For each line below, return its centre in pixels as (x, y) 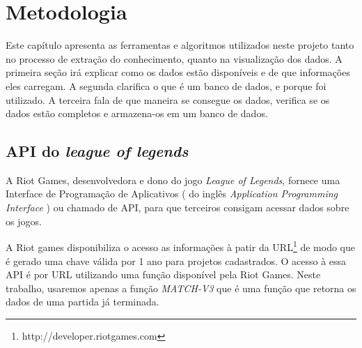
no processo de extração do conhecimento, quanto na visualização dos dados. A (174, 58)
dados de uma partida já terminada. (82, 302)
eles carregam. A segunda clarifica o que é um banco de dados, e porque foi (166, 85)
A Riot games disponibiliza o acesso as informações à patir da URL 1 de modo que (180, 246)
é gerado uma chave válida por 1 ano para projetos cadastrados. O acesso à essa (176, 260)
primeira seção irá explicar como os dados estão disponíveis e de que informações (178, 72)
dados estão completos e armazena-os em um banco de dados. (137, 113)
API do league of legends (97, 151)
